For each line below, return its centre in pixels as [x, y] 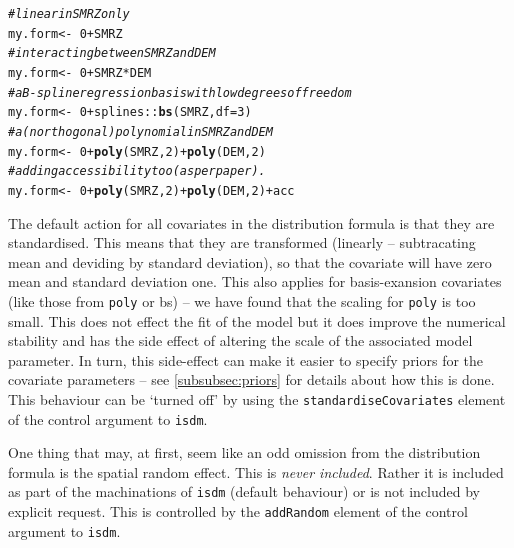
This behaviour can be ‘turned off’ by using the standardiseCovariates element [257, 398]
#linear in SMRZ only [69, 14]
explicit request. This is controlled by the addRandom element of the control [238, 511]
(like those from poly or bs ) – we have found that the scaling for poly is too [242, 300]
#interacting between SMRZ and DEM [112, 53]
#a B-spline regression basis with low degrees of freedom [180, 92]
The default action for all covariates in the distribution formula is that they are [251, 222]
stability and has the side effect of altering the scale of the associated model [240, 340]
